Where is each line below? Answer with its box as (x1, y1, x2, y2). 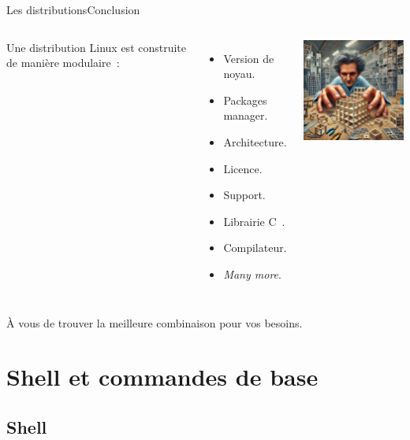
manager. (223, 107, 268, 124)
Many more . (223, 265, 281, 282)
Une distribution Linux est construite (6, 39, 187, 55)
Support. (223, 187, 266, 203)
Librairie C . (223, 213, 285, 229)
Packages (223, 91, 267, 108)
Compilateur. (223, 239, 287, 256)
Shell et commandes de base (6, 361, 319, 393)
